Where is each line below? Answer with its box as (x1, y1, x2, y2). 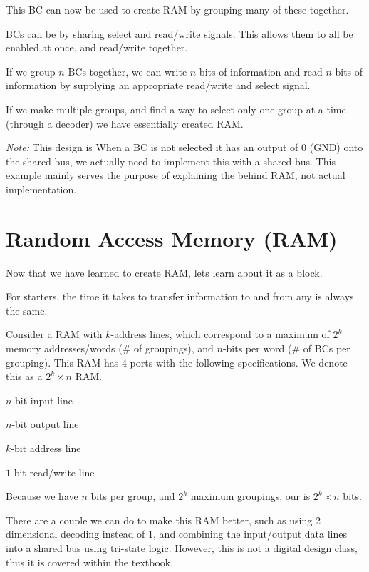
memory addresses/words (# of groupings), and (6, 341, 214, 356)
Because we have (6, 489, 78, 504)
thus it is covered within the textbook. (6, 554, 174, 569)
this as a (6, 369, 43, 384)
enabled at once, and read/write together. (6, 40, 188, 55)
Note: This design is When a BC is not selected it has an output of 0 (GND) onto (6, 140, 363, 155)
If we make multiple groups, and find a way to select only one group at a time (6, 101, 346, 116)
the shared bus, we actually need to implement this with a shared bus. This (6, 153, 336, 168)
